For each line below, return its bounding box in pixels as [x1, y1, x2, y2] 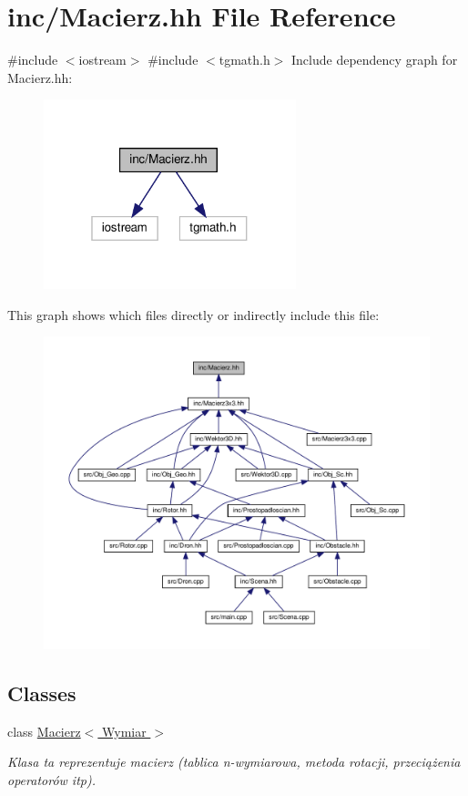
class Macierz [7, 721, 81, 740]
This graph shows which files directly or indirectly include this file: [7, 305, 380, 324]
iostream [78, 50, 127, 69]
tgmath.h [219, 50, 270, 69]
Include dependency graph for [291, 50, 458, 69]
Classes [7, 679, 76, 707]
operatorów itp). [7, 770, 96, 789]
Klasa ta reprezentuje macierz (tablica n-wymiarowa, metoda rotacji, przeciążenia [7, 752, 461, 771]
